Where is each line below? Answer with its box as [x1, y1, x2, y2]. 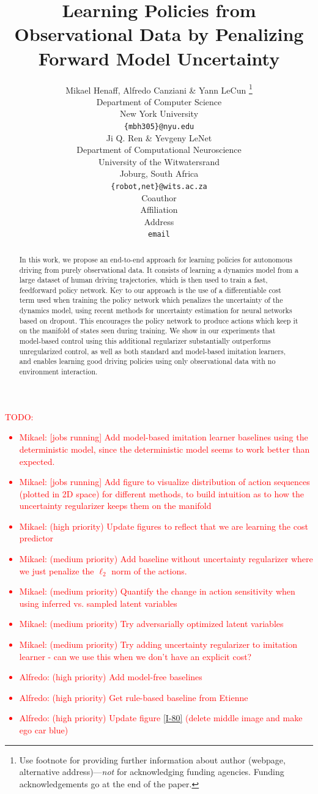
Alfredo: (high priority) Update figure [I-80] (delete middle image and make [19, 711, 303, 724]
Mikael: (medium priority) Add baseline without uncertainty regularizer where [19, 552, 313, 565]
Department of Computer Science [96, 95, 222, 108]
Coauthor [141, 191, 177, 204]
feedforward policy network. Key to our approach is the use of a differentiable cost [19, 284, 281, 295]
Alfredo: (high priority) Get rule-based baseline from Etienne [19, 691, 248, 703]
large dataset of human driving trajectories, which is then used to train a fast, [19, 275, 268, 285]
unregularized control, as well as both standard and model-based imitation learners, [19, 346, 286, 356]
